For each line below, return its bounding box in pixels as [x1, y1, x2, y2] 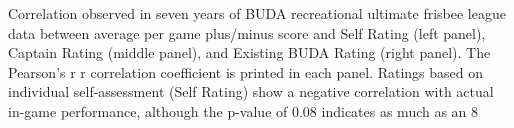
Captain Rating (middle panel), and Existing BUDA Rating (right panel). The [8, 42, 491, 63]
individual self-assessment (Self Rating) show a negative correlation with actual [8, 81, 494, 102]
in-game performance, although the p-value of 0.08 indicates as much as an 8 [8, 100, 479, 121]
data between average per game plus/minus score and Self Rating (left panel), [8, 22, 486, 43]
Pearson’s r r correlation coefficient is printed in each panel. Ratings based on [8, 61, 484, 82]
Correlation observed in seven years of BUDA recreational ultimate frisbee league [8, 3, 506, 23]
